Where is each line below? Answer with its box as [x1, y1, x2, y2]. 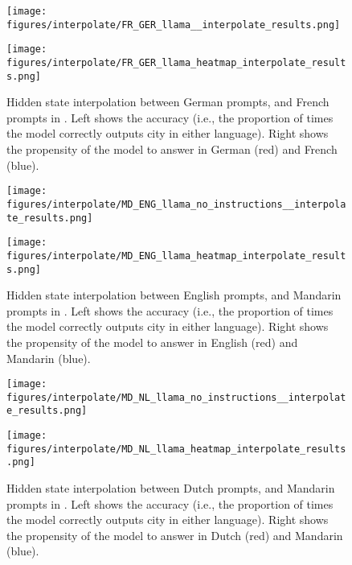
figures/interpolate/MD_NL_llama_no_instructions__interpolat [6, 391, 346, 403]
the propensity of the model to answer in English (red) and [6, 333, 298, 350]
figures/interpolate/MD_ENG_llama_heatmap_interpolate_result [6, 250, 346, 262]
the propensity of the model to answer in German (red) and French [6, 141, 338, 158]
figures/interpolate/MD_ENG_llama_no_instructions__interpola [6, 198, 346, 210]
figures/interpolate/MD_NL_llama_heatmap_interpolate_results [6, 443, 346, 455]
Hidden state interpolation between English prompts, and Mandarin [6, 287, 342, 303]
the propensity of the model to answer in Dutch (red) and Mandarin [6, 526, 343, 543]
